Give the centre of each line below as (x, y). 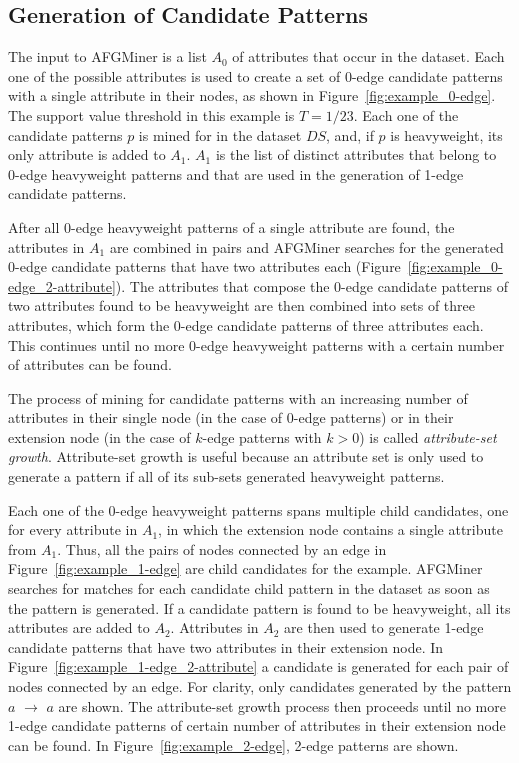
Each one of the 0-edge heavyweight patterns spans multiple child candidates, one (258, 509)
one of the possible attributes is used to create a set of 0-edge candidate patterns (255, 75)
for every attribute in (73, 529)
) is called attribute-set (428, 436)
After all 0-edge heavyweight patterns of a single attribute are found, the (231, 226)
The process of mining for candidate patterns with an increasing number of (238, 397)
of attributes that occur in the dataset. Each (368, 56)
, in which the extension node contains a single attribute (330, 529)
